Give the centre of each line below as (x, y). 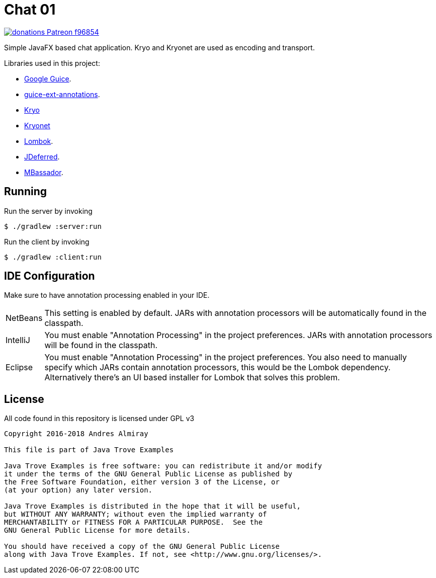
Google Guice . (48, 78)
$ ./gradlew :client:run (53, 257)
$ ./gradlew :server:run (53, 226)
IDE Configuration (50, 276)
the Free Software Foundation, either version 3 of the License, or (142, 482)
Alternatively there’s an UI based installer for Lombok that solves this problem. (192, 378)
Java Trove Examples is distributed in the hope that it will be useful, (153, 506)
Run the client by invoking (47, 241)
